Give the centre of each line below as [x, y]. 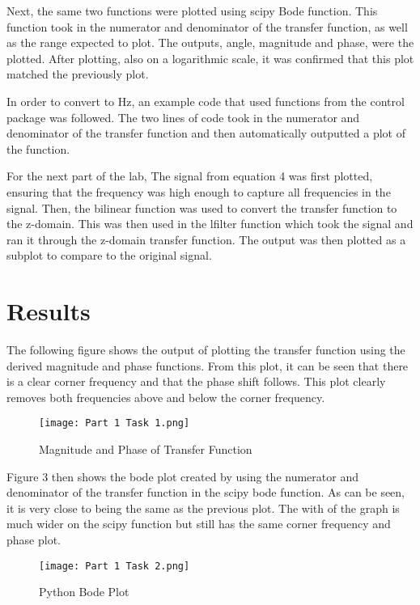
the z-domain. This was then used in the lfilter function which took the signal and [210, 224]
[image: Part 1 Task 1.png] [115, 423]
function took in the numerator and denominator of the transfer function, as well [207, 26]
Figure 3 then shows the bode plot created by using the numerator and [182, 476]
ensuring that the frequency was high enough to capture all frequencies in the [199, 191]
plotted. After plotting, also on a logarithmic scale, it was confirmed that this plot [210, 58]
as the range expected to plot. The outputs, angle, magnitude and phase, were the [210, 42]
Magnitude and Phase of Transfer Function [146, 449]
